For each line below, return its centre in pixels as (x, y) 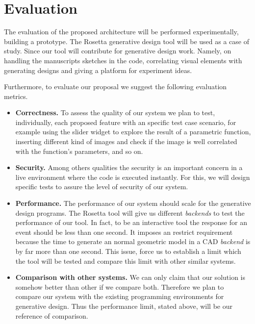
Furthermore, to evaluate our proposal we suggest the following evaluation (115, 87)
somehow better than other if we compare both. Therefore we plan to (120, 287)
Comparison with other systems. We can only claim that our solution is (130, 277)
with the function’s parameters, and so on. (79, 151)
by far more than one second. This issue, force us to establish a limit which (128, 251)
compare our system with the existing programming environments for (120, 296)
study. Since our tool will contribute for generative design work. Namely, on (118, 51)
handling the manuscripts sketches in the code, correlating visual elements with (123, 60)
